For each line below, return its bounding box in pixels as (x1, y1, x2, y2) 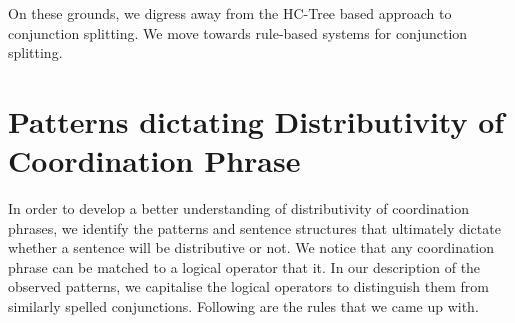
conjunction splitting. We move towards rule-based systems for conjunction (8, 22, 468, 43)
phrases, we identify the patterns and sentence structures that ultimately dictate (8, 217, 501, 238)
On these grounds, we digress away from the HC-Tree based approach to (8, 3, 452, 23)
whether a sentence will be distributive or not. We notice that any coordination (8, 237, 495, 258)
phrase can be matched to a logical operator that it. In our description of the (8, 256, 481, 277)
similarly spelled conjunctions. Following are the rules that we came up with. (8, 296, 479, 317)
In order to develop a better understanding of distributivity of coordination (8, 198, 469, 219)
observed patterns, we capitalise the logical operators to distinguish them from (8, 276, 489, 297)
